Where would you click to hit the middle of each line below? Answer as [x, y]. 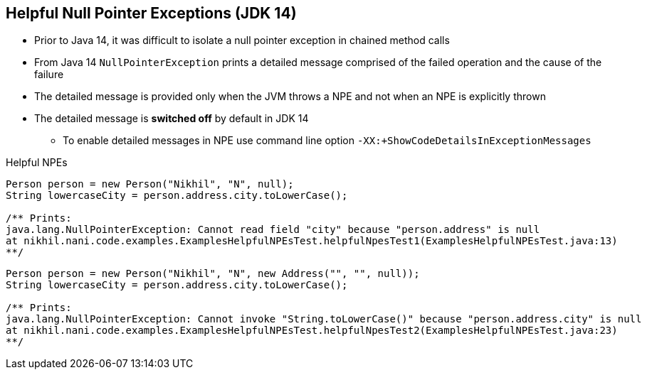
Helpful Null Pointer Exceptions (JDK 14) [151, 13]
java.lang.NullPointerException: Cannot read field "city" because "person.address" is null [273, 230]
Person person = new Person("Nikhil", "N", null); [150, 184]
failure [49, 75]
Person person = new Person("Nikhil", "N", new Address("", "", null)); [213, 274]
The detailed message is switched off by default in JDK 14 [172, 119]
